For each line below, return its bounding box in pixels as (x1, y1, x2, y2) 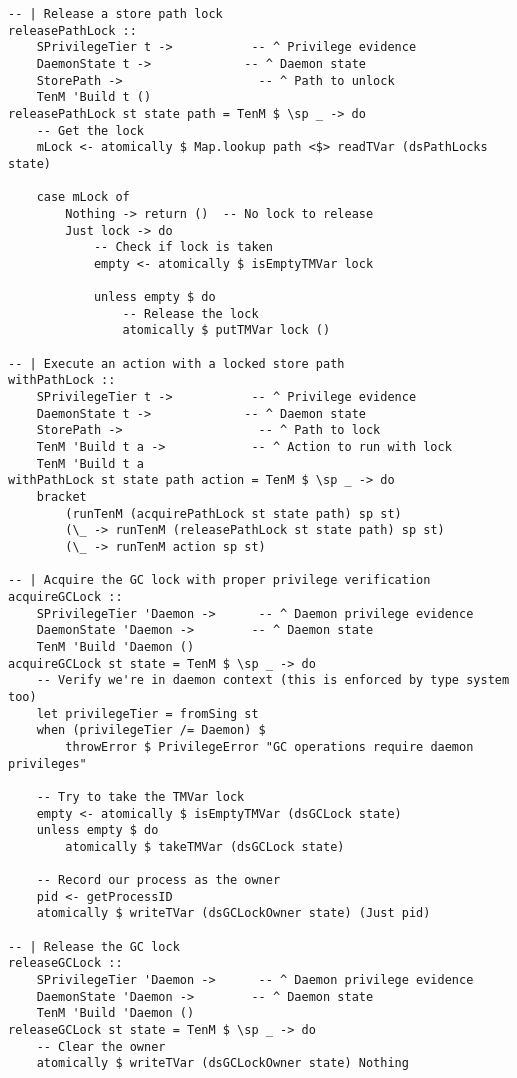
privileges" (8, 756, 87, 771)
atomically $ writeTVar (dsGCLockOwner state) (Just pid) (36, 906, 431, 921)
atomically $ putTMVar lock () (122, 323, 331, 338)
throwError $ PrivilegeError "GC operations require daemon (65, 739, 474, 754)
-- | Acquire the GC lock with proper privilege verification (8, 573, 431, 588)
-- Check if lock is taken (93, 240, 273, 255)
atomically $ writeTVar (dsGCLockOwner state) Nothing (36, 1056, 409, 1071)
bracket (36, 490, 87, 505)
